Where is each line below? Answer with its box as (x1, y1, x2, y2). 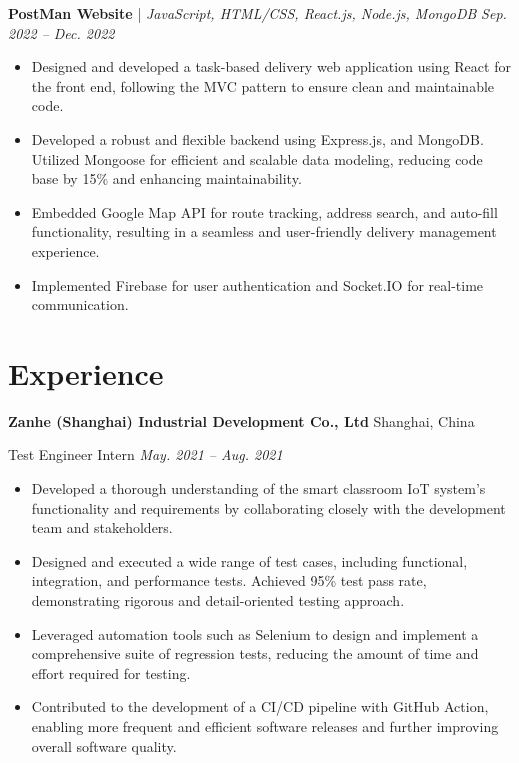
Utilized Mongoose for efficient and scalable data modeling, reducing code (31, 148, 483, 169)
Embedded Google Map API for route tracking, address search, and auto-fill (31, 201, 498, 222)
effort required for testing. (31, 662, 191, 683)
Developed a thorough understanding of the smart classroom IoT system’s (31, 478, 486, 499)
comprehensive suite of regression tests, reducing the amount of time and (31, 643, 479, 664)
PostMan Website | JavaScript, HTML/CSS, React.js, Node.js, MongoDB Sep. (8, 3, 507, 23)
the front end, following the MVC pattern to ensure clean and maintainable (31, 75, 495, 96)
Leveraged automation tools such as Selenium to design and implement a (31, 623, 479, 644)
